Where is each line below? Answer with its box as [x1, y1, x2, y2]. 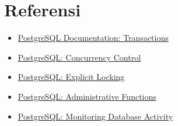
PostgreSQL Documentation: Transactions [18, 32, 169, 44]
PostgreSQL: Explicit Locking [18, 71, 125, 83]
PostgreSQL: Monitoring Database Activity [18, 110, 173, 122]
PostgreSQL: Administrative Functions [18, 90, 156, 102]
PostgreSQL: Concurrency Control [18, 51, 141, 63]
